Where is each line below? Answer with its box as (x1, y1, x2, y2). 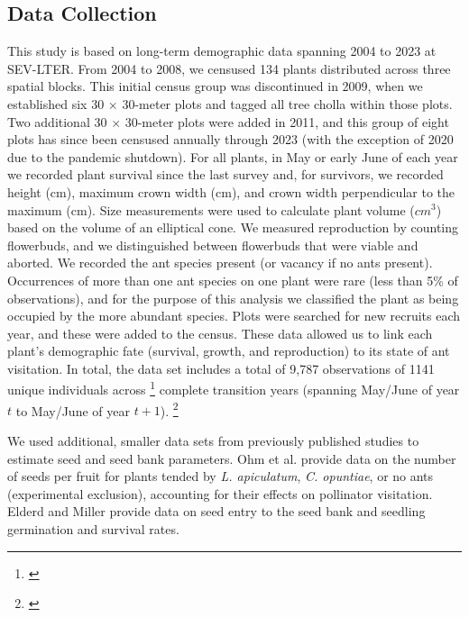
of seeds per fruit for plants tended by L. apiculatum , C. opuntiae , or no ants (7, 467, 434, 485)
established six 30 (7, 94, 105, 113)
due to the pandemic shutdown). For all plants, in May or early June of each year (7, 147, 458, 166)
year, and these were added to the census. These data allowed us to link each (7, 323, 433, 342)
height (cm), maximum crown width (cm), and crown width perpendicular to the (7, 182, 455, 201)
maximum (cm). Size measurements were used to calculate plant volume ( (7, 200, 415, 219)
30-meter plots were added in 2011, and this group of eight (124, 112, 449, 131)
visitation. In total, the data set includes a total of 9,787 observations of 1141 (7, 358, 435, 377)
